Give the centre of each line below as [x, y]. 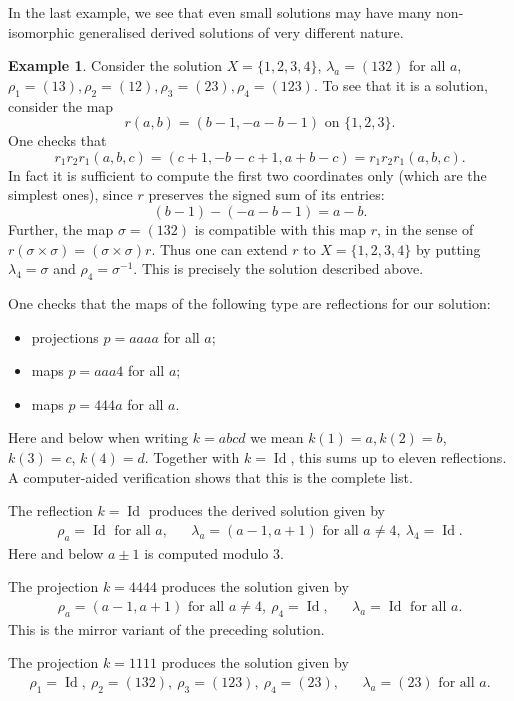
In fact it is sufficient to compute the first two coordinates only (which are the [247, 174]
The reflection [50, 510]
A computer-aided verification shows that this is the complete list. [210, 476]
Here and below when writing [98, 437]
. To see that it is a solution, [401, 84]
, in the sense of [425, 228]
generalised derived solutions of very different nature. [241, 31]
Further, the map [61, 228]
